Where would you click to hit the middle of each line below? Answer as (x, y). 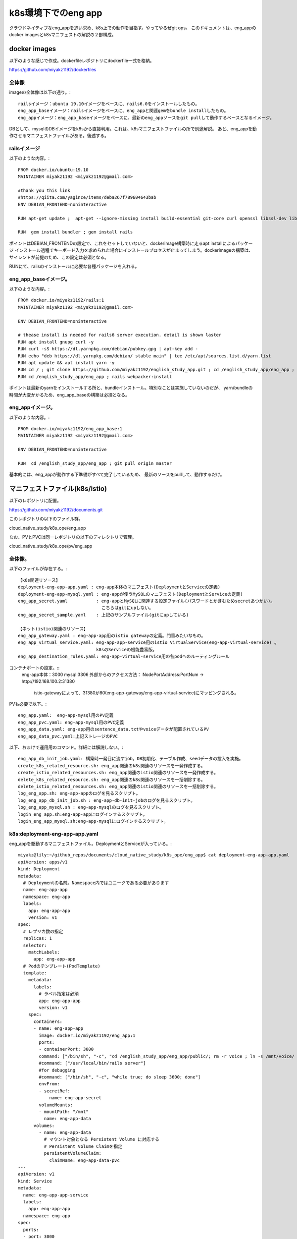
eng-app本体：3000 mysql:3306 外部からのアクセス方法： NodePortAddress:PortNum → (113, 675)
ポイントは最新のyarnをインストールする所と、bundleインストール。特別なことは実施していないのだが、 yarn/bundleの (131, 388)
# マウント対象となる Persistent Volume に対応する (101, 1139)
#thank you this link (44, 191)
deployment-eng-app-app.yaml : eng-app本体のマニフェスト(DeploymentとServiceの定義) (119, 587)
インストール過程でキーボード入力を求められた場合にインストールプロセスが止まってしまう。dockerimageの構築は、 (134, 250)
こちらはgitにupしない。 (127, 608)
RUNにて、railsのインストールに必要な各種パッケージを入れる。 (74, 266)
